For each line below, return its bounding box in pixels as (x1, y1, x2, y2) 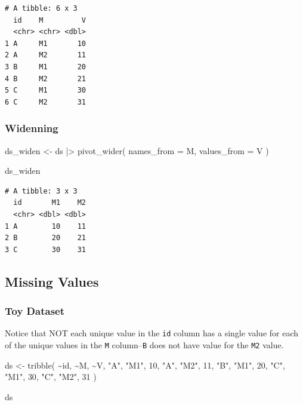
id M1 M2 (13, 198, 86, 207)
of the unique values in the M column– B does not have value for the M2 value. (5, 338, 284, 351)
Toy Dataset (5, 303, 64, 318)
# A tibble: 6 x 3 (5, 4, 78, 13)
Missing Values (5, 272, 99, 290)
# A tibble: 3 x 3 (5, 186, 78, 195)
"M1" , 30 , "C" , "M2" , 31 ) (5, 370, 97, 383)
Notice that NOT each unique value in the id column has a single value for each (5, 327, 299, 339)
